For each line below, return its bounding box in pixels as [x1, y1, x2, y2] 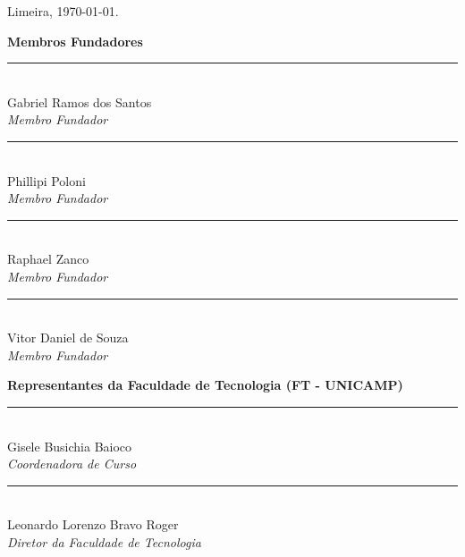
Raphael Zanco [7, 249, 89, 268]
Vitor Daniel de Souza [7, 328, 129, 347]
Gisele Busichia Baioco [7, 436, 132, 455]
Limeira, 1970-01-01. [7, 2, 119, 20]
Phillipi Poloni [7, 171, 86, 190]
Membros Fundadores [7, 31, 143, 50]
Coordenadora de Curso [7, 454, 137, 473]
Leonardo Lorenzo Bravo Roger [7, 515, 179, 534]
